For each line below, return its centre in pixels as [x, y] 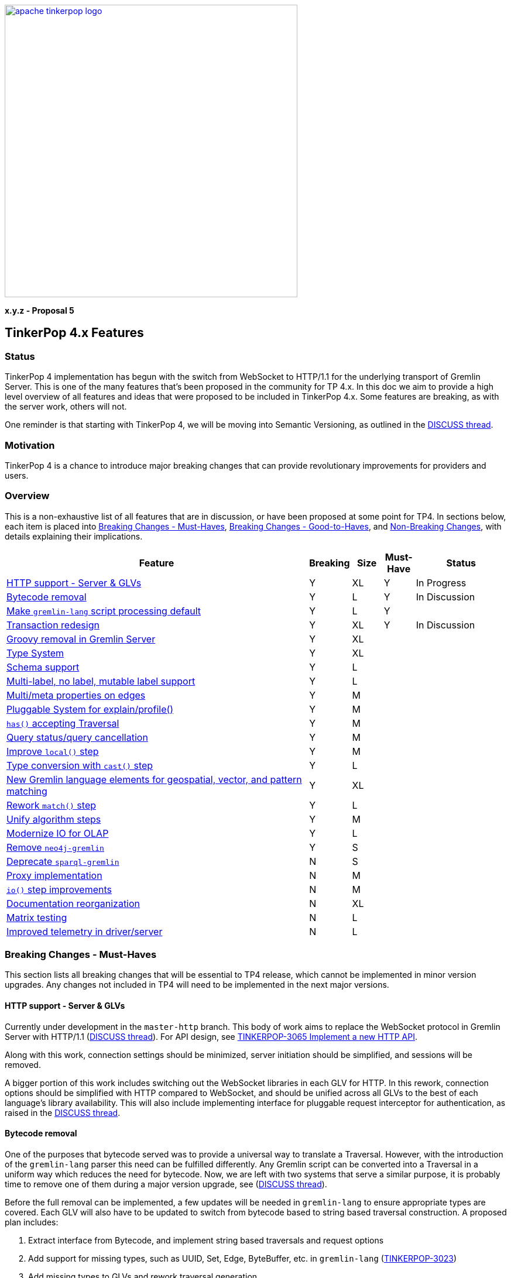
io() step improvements [59, 889]
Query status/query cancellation [77, 737]
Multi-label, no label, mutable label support [101, 681]
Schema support [43, 667]
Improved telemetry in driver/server [85, 931]
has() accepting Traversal [63, 723]
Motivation [30, 445]
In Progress [441, 583]
